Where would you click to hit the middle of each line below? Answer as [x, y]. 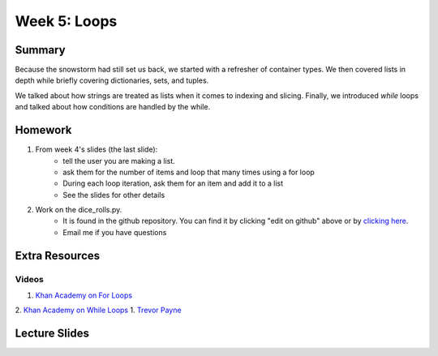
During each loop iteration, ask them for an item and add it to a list [173, 183]
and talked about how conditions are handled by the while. [113, 107]
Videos [29, 279]
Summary [40, 50]
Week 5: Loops [66, 21]
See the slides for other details [114, 195]
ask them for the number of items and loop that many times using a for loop [189, 172]
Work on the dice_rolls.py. [79, 210]
